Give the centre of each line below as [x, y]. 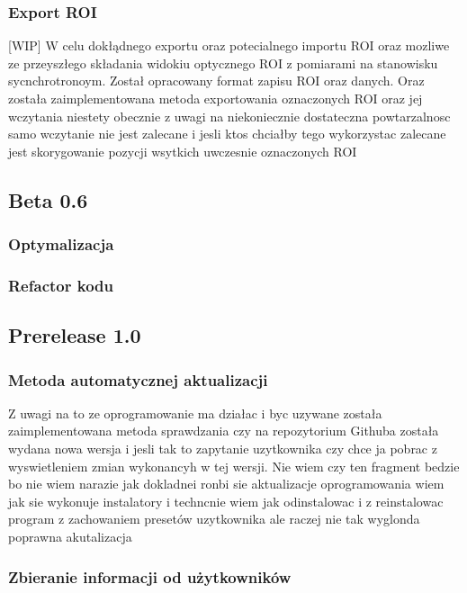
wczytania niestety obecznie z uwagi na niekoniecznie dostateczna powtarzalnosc [229, 116]
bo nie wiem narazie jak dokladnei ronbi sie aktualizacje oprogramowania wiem [226, 484]
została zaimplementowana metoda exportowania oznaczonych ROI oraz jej [216, 98]
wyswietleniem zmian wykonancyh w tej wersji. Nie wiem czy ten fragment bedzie [234, 466]
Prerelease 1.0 [75, 335]
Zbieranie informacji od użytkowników [150, 576]
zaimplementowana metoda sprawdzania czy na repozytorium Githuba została [224, 431]
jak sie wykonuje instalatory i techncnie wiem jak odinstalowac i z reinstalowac [226, 501]
